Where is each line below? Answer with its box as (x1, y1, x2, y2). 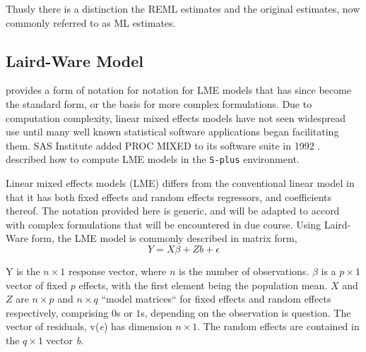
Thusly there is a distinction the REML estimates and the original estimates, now (6, 1, 360, 16)
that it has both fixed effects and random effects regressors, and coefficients (6, 189, 332, 204)
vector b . (46, 332, 83, 347)
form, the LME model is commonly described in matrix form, (31, 231, 297, 245)
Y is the (6, 263, 40, 278)
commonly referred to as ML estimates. (6, 15, 176, 30)
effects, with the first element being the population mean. (78, 277, 328, 292)
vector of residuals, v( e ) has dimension (6, 319, 172, 334)
